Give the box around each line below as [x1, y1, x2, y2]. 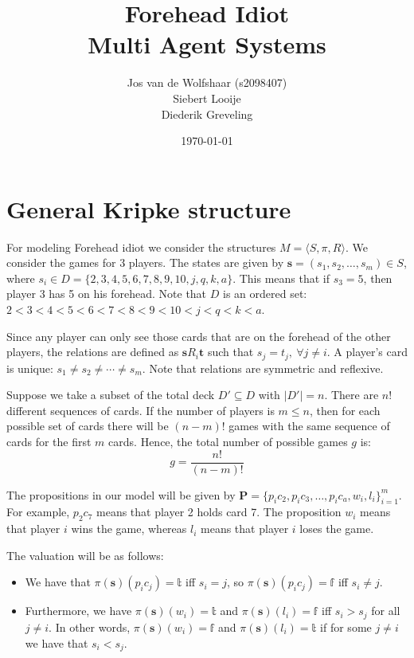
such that [207, 343, 254, 360]
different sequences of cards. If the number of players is [6, 401, 275, 418]
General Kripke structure [6, 192, 291, 225]
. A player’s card [326, 343, 408, 360]
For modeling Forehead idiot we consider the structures [6, 238, 276, 255]
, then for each [309, 401, 381, 418]
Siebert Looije [173, 89, 241, 106]
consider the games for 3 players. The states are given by [6, 254, 284, 271]
